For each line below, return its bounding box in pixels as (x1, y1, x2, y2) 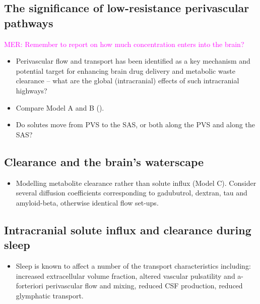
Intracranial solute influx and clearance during (4, 222, 251, 237)
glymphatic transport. (16, 290, 84, 300)
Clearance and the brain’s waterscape (4, 154, 204, 169)
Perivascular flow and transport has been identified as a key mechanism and (16, 56, 250, 66)
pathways (4, 15, 53, 30)
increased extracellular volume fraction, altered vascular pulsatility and (16, 270, 235, 281)
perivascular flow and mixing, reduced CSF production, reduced (45, 280, 243, 291)
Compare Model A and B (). (16, 102, 104, 113)
